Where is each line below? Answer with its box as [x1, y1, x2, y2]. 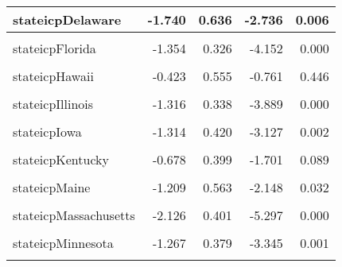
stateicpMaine [13, 178, 91, 196]
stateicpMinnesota [13, 234, 114, 252]
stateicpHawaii [13, 67, 94, 85]
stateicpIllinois [13, 95, 94, 113]
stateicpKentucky [13, 150, 109, 168]
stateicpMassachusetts [13, 206, 135, 224]
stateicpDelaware [13, 10, 122, 29]
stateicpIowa [13, 122, 82, 141]
